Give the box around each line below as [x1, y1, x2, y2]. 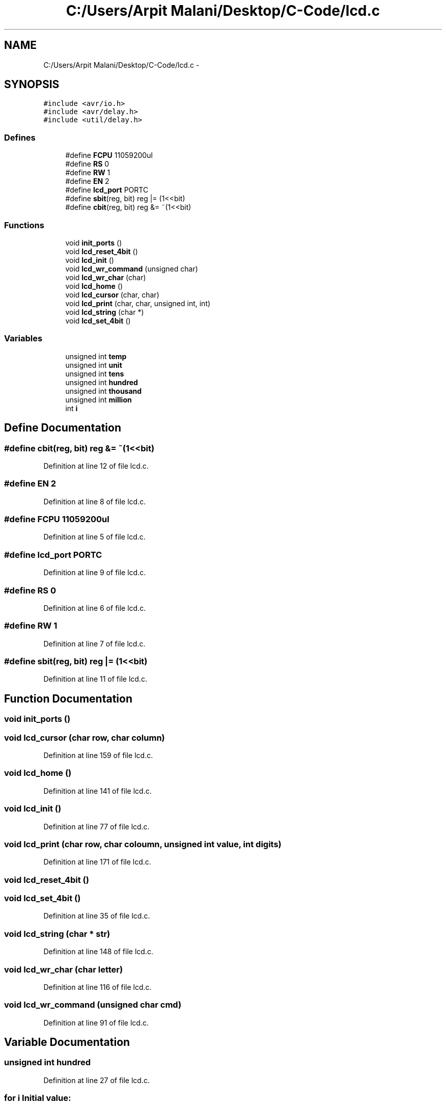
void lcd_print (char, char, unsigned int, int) [65, 299, 211, 308]
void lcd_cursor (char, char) [65, 290, 159, 299]
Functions [4, 220, 44, 230]
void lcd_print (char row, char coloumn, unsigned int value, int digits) [4, 839, 282, 849]
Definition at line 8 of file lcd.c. [43, 497, 146, 506]
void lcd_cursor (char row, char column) [4, 732, 165, 743]
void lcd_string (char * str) [4, 928, 110, 939]
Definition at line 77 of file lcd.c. [43, 822, 150, 831]
